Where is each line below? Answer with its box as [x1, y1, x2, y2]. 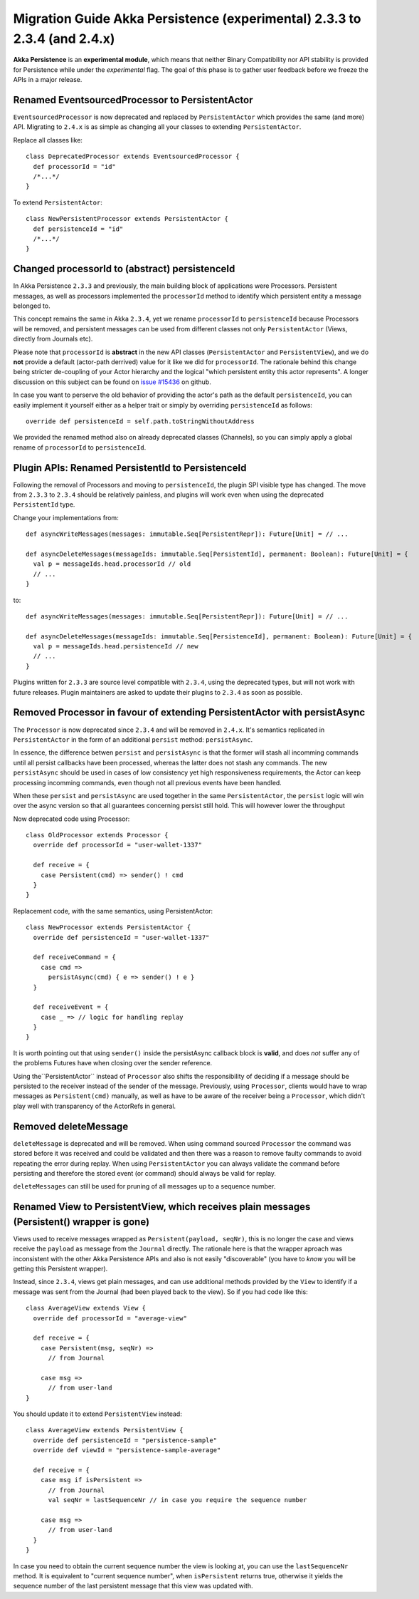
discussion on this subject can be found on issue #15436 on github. [13, 378, 211, 386]
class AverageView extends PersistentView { [26, 1426, 184, 1434]
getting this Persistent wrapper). [13, 1264, 108, 1273]
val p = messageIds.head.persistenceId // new [33, 642, 198, 651]
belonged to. [13, 301, 51, 310]
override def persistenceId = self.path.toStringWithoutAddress [26, 417, 255, 425]
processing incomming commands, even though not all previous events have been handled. [13, 778, 282, 787]
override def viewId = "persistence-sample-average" [33, 1447, 221, 1454]
